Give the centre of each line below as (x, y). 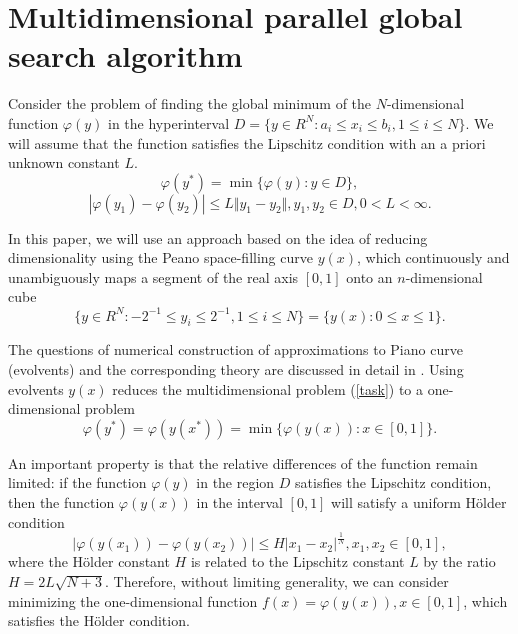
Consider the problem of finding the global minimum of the (190, 103)
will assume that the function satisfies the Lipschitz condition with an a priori (247, 142)
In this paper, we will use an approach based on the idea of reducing (218, 237)
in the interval (239, 501)
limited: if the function (77, 482)
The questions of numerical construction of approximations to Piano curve (235, 349)
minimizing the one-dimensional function (133, 600)
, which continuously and (433, 257)
